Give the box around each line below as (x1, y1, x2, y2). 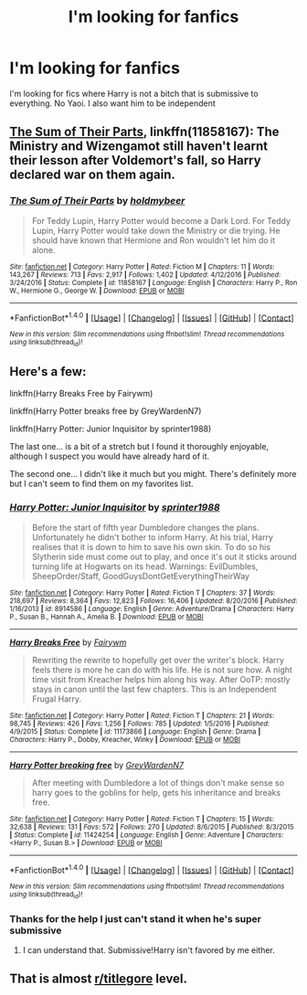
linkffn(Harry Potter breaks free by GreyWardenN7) (9, 406, 202, 417)
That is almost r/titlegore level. (9, 971, 188, 987)
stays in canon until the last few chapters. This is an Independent (31, 683, 277, 694)
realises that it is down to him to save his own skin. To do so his (31, 541, 271, 552)
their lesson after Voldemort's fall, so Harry (9, 153, 262, 168)
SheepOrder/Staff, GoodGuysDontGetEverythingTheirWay (31, 570, 249, 581)
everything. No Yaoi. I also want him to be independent (9, 98, 217, 109)
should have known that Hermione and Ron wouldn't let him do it (31, 235, 276, 246)
